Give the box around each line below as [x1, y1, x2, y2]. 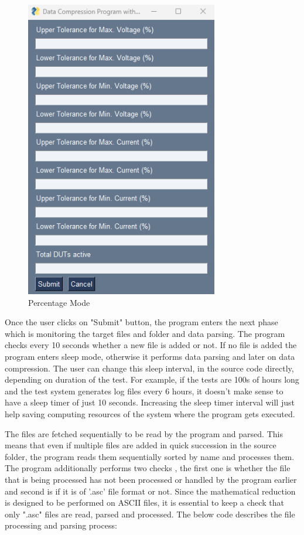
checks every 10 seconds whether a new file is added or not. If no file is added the [5, 339, 297, 351]
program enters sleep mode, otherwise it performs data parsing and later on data [5, 350, 295, 363]
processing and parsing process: [5, 519, 117, 531]
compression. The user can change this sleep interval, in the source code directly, [5, 362, 294, 374]
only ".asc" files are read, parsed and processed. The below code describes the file [5, 507, 295, 520]
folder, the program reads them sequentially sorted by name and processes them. [5, 450, 295, 462]
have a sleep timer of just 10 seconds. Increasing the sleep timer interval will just [5, 396, 295, 408]
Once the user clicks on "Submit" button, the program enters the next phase [5, 316, 278, 328]
